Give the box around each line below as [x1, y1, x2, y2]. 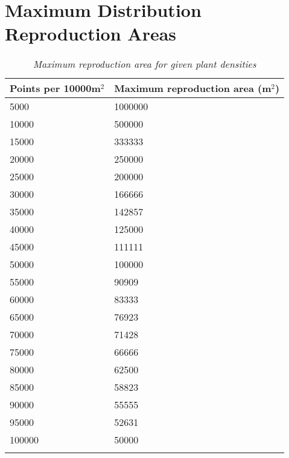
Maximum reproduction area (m [114, 81, 272, 96]
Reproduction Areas [5, 21, 177, 46]
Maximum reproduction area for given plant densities [33, 57, 256, 71]
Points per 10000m [10, 81, 101, 96]
